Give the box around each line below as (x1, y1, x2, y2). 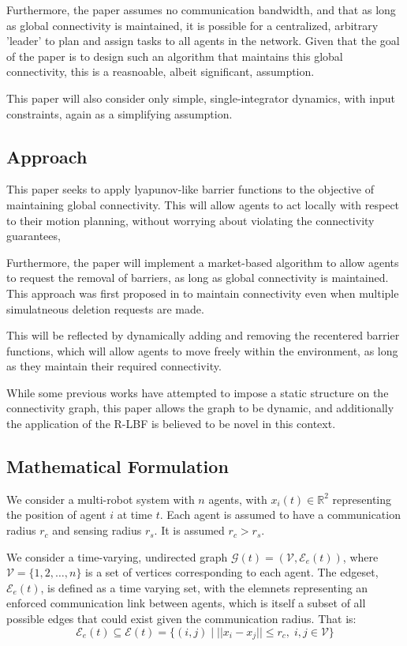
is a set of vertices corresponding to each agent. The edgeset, (85, 564, 379, 580)
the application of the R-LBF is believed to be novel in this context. (6, 415, 336, 432)
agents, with (208, 490, 267, 507)
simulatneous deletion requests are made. (6, 300, 204, 317)
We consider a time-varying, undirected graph (6, 548, 228, 565)
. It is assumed (154, 522, 225, 539)
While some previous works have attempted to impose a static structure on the (6, 384, 389, 400)
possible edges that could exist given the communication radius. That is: (6, 610, 357, 627)
